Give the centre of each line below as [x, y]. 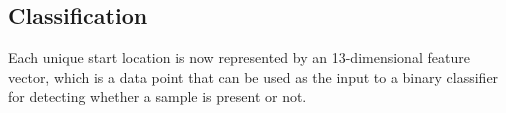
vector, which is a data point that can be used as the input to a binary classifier [253, 76]
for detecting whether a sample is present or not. [157, 96]
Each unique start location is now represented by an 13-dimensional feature [239, 57]
